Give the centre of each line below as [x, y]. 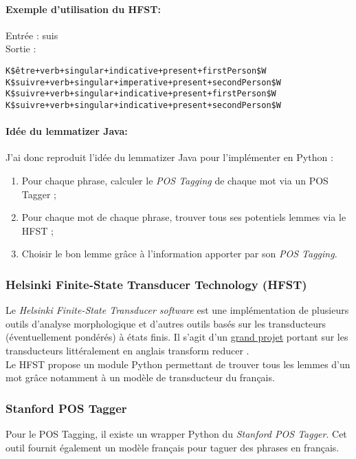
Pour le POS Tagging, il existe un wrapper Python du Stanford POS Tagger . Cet [176, 433]
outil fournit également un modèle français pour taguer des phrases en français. [173, 447]
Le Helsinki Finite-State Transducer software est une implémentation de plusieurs [177, 310]
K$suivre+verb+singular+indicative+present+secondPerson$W [143, 105]
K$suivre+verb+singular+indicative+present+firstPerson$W [141, 94]
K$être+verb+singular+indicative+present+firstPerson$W [136, 71]
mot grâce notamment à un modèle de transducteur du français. [140, 377]
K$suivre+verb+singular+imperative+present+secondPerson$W [143, 82]
